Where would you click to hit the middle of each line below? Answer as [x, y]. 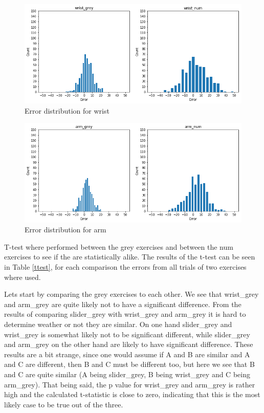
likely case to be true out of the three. [64, 404]
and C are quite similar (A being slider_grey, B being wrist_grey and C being [127, 374]
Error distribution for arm [65, 230]
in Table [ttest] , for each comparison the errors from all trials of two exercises [125, 266]
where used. [23, 277]
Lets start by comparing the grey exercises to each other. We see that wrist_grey [131, 294]
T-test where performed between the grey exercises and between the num [119, 246]
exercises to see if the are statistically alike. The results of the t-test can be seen [130, 257]
